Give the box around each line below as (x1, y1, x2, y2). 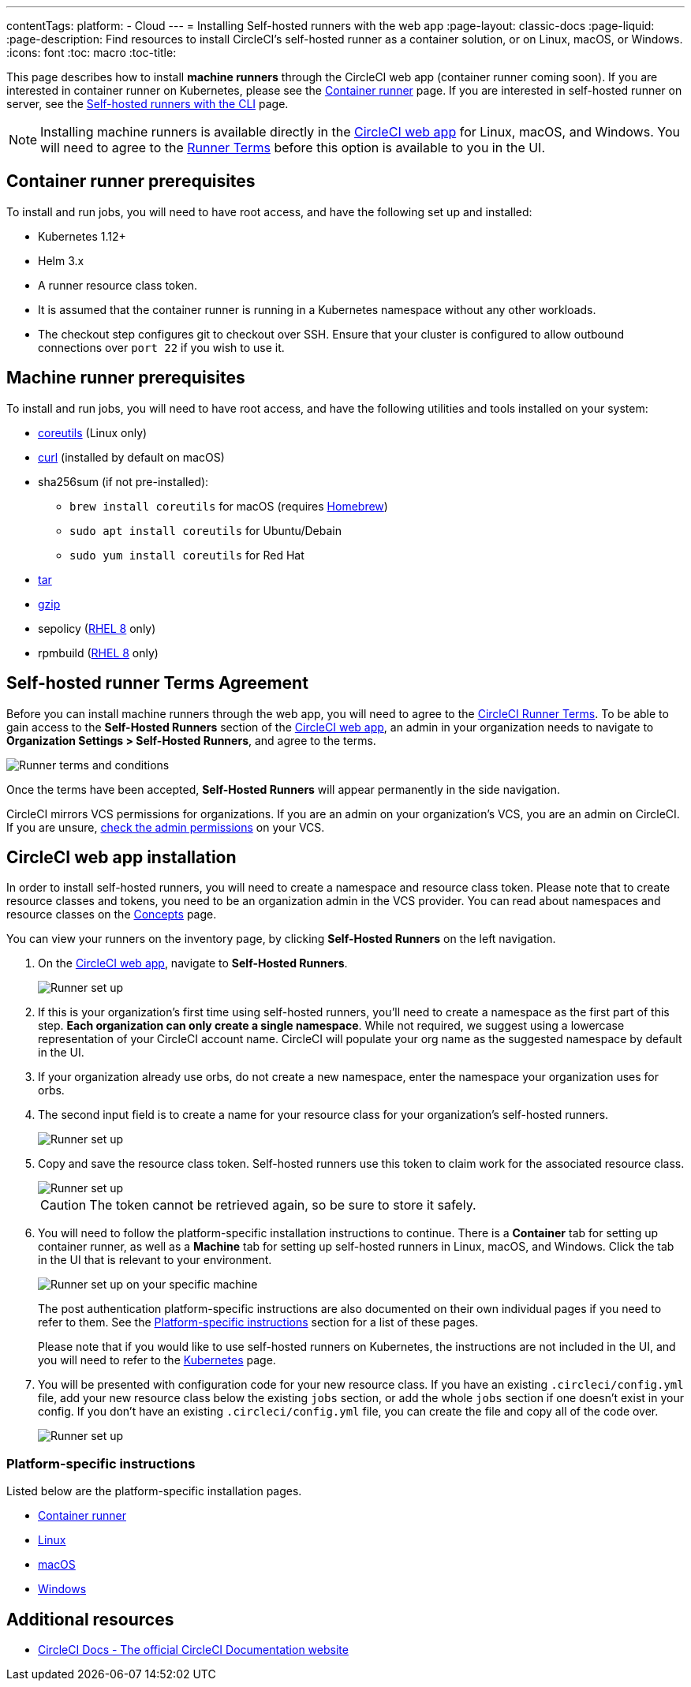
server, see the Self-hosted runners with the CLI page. (6, 97, 289, 110)
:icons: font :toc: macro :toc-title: (6, 46, 177, 59)
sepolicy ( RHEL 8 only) (38, 621, 156, 635)
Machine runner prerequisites (6, 368, 245, 388)
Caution (40, 1197, 87, 1214)
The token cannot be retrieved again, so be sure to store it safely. (89, 1197, 476, 1214)
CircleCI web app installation (6, 847, 237, 867)
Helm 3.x (38, 253, 84, 267)
